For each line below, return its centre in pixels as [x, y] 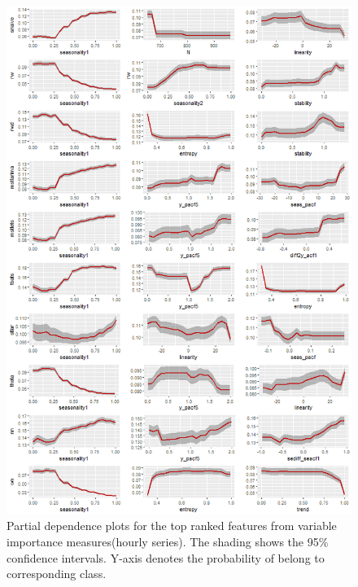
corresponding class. [57, 574]
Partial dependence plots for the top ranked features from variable [172, 526]
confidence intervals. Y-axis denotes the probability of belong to [166, 557]
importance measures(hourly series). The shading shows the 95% [168, 541]
